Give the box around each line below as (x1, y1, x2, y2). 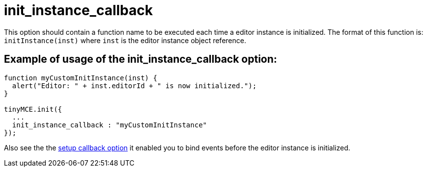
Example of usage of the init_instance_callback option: (4, 53, 277, 66)
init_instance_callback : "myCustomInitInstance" (12, 121, 207, 129)
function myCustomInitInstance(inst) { (4, 73, 157, 82)
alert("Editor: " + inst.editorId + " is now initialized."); (12, 81, 257, 90)
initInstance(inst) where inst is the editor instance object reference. (4, 36, 246, 45)
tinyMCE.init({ (4, 105, 62, 113)
